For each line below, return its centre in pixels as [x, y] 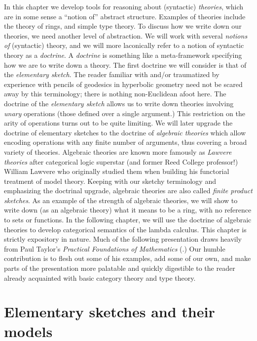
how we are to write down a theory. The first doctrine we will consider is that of [125, 64]
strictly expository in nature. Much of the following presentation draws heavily [123, 239]
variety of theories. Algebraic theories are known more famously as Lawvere [118, 151]
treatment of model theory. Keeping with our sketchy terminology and [110, 181]
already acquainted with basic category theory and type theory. [100, 277]
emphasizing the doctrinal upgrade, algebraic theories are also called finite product [128, 191]
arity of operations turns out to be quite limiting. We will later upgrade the [118, 123]
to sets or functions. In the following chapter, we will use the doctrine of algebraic [128, 220]
